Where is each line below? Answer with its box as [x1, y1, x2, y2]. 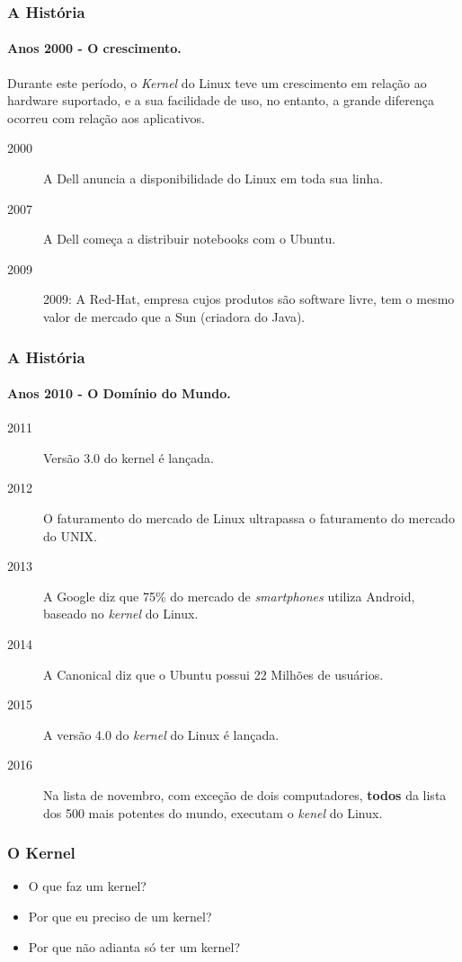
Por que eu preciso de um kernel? [28, 906, 212, 925]
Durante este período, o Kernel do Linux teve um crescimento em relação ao [7, 73, 427, 92]
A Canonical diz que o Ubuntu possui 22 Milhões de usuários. [43, 664, 384, 683]
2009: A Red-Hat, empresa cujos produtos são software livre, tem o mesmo [43, 289, 455, 308]
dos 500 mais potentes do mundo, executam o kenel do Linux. [43, 803, 383, 822]
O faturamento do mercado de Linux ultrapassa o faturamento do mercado [43, 509, 455, 527]
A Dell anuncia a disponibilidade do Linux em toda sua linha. [43, 169, 384, 188]
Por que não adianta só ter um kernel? [28, 937, 241, 956]
